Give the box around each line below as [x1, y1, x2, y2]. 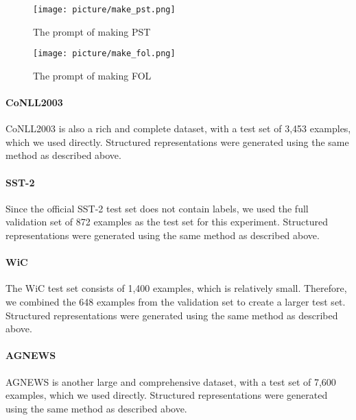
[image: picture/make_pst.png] [33, 5, 176, 14]
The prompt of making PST [33, 24, 151, 38]
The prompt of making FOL [33, 68, 152, 82]
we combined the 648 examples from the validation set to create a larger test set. [5, 295, 346, 309]
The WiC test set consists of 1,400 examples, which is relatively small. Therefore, [5, 281, 347, 295]
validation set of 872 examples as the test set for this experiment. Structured [5, 214, 328, 229]
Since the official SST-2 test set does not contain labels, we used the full [5, 201, 309, 215]
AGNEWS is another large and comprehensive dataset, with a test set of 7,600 [5, 374, 336, 388]
